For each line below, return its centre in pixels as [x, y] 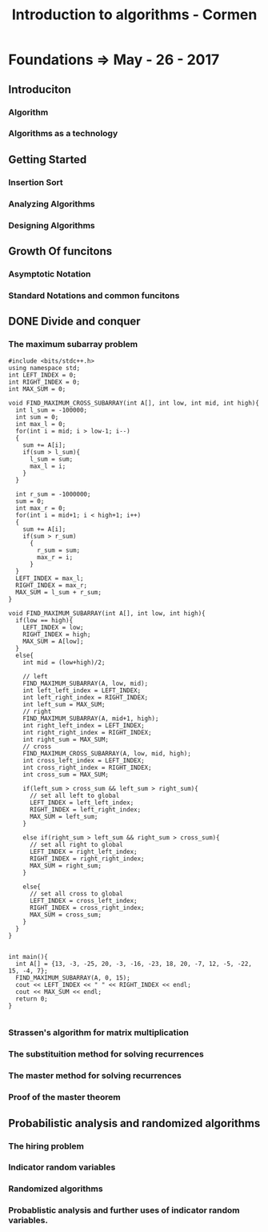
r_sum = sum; [59, 550]
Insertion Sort [36, 182]
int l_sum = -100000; [52, 410]
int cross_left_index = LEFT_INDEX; [84, 760]
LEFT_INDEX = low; [53, 627]
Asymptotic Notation [50, 274]
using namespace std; [44, 368]
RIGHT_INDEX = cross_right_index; [87, 908]
